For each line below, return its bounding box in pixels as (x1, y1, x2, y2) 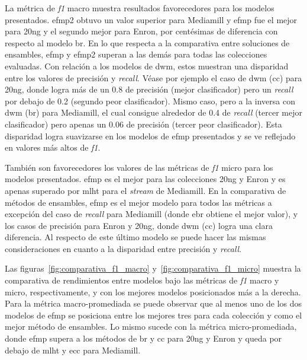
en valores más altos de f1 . (5, 141, 101, 154)
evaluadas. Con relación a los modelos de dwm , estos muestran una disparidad (5, 59, 289, 72)
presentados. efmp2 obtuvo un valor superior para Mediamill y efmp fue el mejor (5, 13, 298, 26)
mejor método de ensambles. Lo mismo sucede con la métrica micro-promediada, (5, 320, 297, 333)
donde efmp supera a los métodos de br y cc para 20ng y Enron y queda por (5, 332, 282, 345)
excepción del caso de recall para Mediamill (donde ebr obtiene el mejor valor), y (5, 208, 298, 220)
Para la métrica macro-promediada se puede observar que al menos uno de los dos (5, 297, 302, 310)
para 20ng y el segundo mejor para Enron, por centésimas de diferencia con (5, 25, 278, 37)
